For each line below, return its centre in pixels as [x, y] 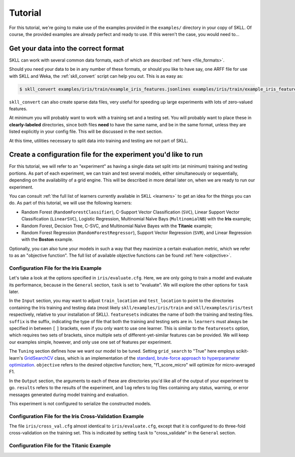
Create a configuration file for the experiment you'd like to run [106, 155]
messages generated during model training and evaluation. [69, 395]
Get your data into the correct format [67, 48]
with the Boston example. [47, 240]
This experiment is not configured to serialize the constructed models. [80, 403]
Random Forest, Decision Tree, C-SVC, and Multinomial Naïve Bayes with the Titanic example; [117, 226]
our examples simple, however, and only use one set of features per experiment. [90, 342]
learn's [16, 358]
